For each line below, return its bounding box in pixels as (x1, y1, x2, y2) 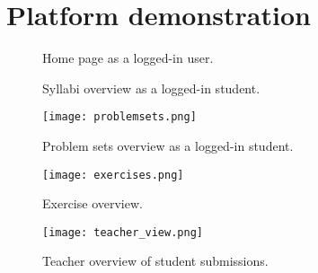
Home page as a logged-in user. (42, 48, 214, 67)
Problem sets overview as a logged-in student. (42, 136, 294, 154)
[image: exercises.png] (42, 168, 184, 181)
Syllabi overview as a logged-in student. (42, 78, 261, 97)
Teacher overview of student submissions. (42, 251, 269, 270)
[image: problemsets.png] (42, 110, 197, 124)
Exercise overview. (42, 194, 143, 213)
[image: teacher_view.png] (42, 225, 203, 239)
